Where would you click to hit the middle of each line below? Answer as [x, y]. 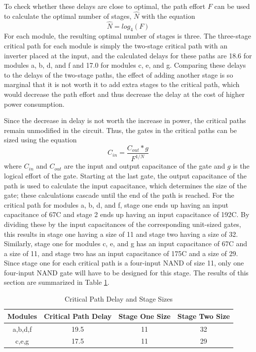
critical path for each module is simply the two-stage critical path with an [116, 46]
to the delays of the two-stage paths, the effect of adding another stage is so [119, 74]
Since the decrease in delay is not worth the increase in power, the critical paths [125, 120]
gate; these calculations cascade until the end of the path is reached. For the [119, 195]
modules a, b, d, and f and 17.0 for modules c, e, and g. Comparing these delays [125, 65]
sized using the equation [40, 140]
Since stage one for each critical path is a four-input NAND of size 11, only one [124, 263]
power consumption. [34, 104]
